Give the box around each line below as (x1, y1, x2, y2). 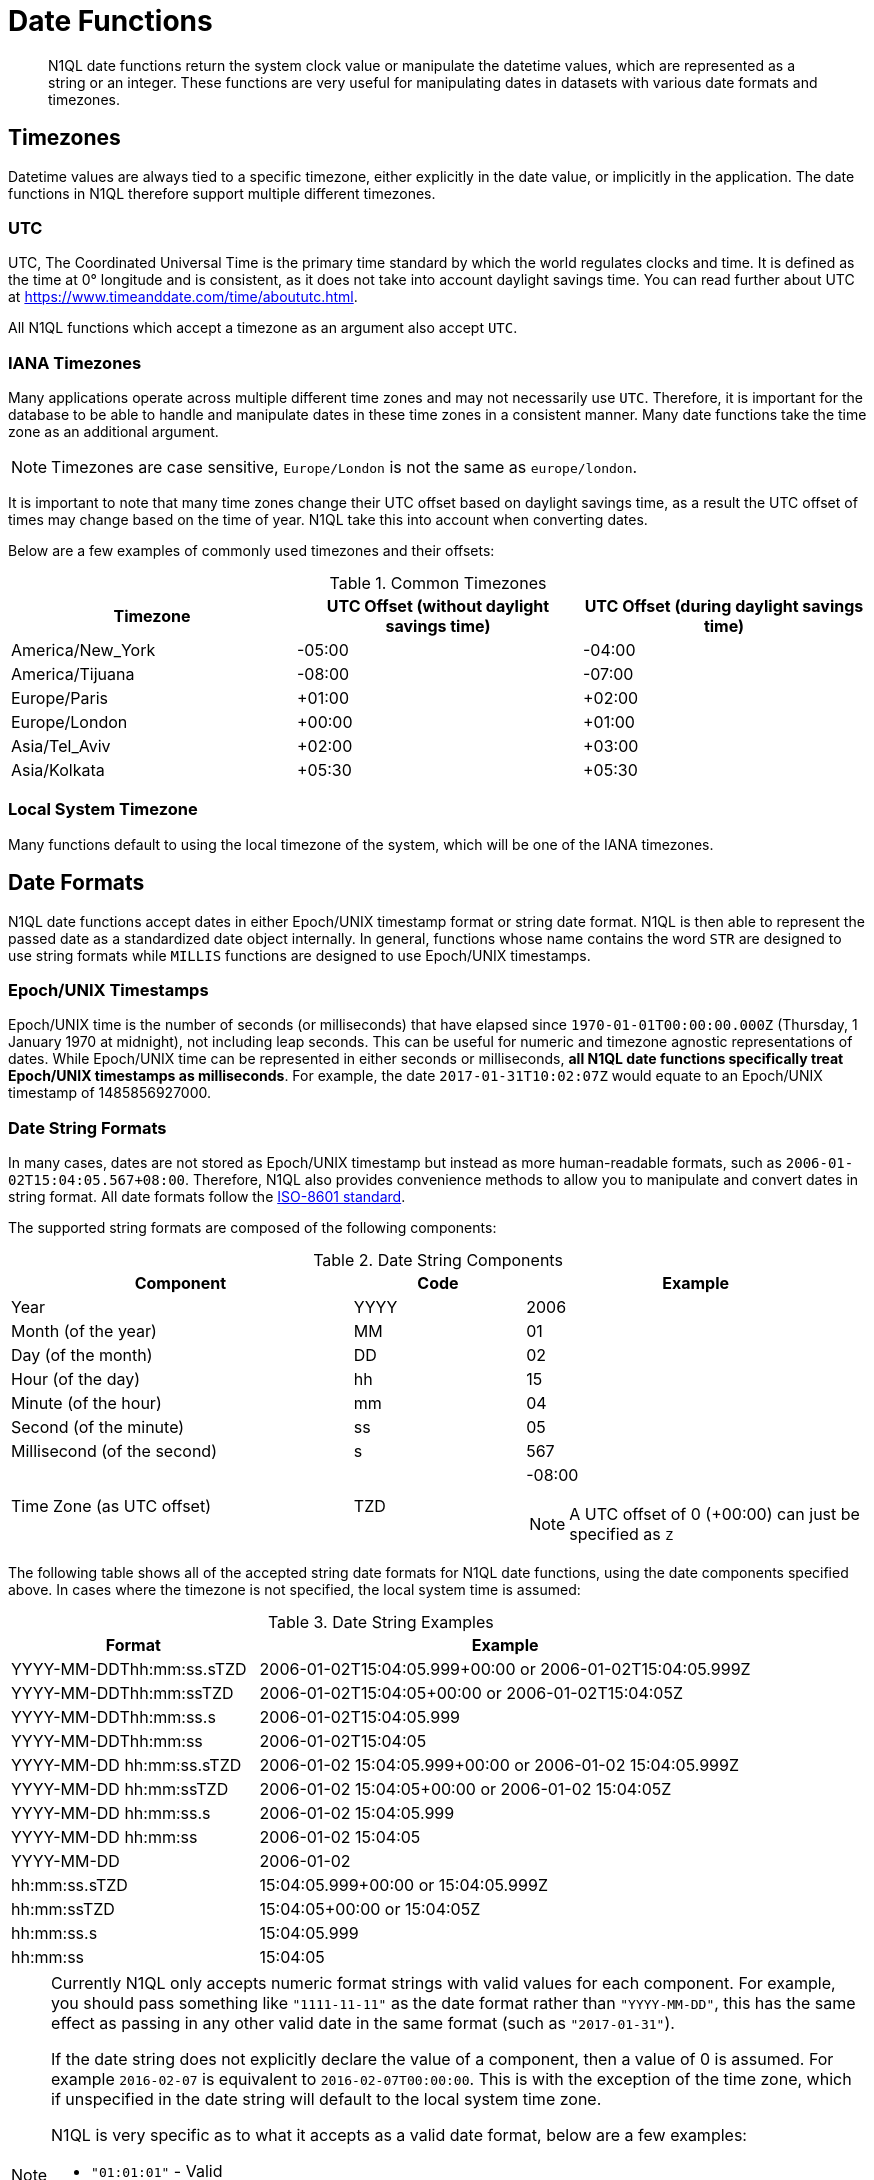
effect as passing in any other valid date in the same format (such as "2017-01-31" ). (51, 2013, 675, 2034)
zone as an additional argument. (8, 423, 219, 441)
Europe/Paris (11, 688, 109, 709)
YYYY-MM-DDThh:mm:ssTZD (11, 1683, 234, 1704)
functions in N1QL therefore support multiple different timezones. (8, 184, 436, 202)
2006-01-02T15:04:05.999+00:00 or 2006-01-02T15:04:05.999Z (259, 1659, 751, 1680)
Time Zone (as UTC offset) (11, 1496, 211, 1517)
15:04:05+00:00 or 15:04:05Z (259, 1899, 481, 1920)
